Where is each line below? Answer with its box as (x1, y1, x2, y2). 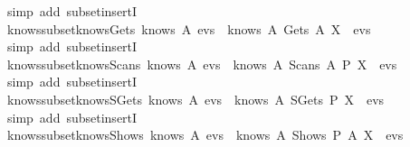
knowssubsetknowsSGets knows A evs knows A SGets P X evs (6, 89, 385, 108)
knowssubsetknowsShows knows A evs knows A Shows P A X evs (6, 125, 404, 144)
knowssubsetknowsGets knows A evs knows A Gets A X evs (6, 19, 371, 38)
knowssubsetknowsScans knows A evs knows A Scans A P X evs (6, 54, 397, 73)
